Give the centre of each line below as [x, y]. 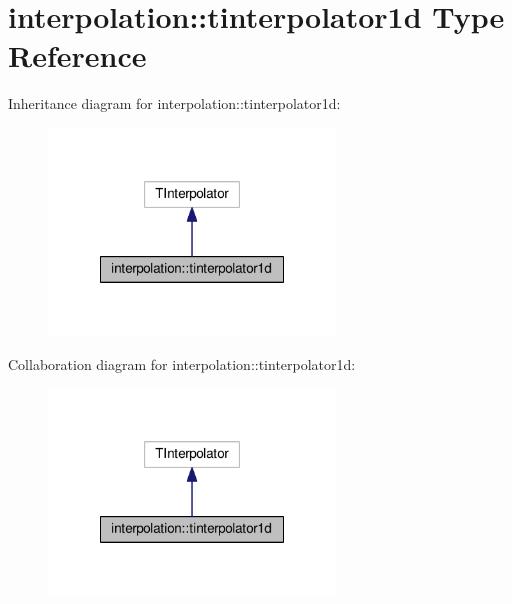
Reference [77, 55]
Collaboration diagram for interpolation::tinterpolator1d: [182, 363]
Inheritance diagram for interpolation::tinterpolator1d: [174, 103]
